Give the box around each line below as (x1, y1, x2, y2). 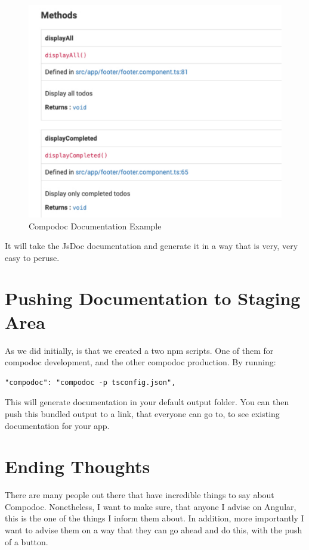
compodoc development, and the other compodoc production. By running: (5, 356, 276, 368)
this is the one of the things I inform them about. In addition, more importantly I (5, 512, 304, 524)
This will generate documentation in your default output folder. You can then (5, 396, 289, 408)
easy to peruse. (5, 251, 60, 263)
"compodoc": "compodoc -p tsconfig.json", (5, 378, 176, 387)
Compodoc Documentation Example (29, 219, 162, 232)
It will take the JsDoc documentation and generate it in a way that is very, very (5, 240, 298, 252)
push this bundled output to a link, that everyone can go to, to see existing (5, 407, 280, 420)
